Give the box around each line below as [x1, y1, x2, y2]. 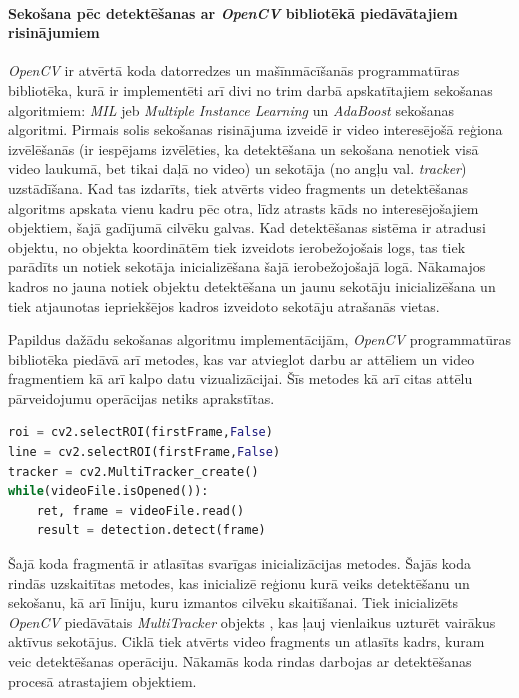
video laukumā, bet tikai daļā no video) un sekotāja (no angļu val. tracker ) [8, 158, 467, 179]
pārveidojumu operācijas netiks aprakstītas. [8, 387, 275, 408]
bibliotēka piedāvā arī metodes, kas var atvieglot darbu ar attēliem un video [8, 348, 475, 369]
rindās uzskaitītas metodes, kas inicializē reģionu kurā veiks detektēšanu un [8, 572, 470, 593]
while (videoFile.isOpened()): [8, 484, 209, 499]
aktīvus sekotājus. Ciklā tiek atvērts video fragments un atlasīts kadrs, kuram [8, 631, 485, 652]
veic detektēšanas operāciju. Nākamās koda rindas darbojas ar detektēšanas [8, 651, 472, 672]
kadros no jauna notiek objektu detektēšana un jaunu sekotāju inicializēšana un [8, 275, 496, 296]
